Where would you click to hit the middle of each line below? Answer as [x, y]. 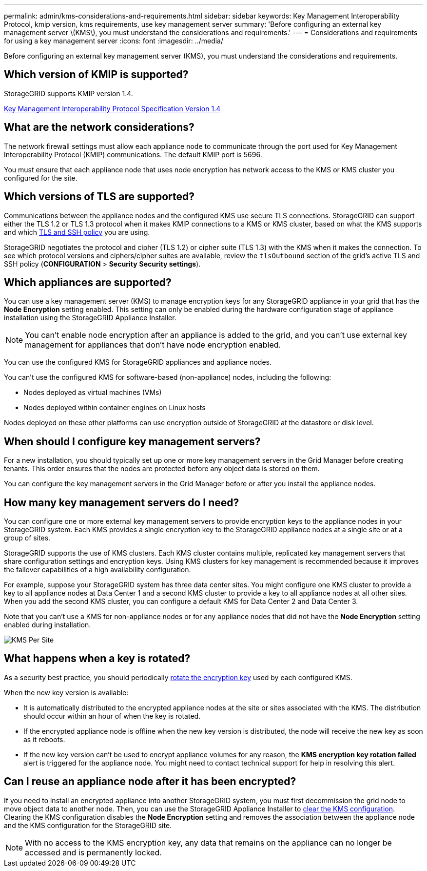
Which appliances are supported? [88, 282]
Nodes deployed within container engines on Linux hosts [115, 408]
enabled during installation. [48, 625]
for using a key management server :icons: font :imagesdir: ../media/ [114, 41]
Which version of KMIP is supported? [96, 75]
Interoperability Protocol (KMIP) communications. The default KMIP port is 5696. [133, 154]
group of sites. [27, 538]
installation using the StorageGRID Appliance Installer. [90, 318]
